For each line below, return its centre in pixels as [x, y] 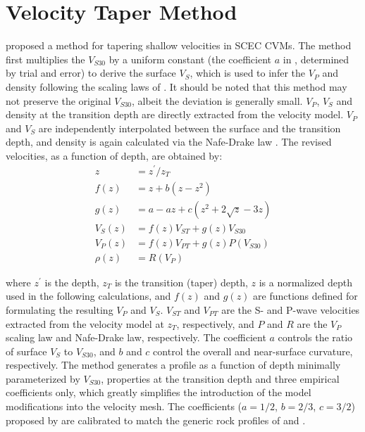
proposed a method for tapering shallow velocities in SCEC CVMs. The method [179, 45]
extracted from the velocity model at [85, 323]
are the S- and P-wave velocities [291, 309]
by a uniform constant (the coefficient [190, 59]
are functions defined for [305, 296]
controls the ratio [315, 337]
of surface [26, 351]
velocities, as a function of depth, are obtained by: [114, 155]
